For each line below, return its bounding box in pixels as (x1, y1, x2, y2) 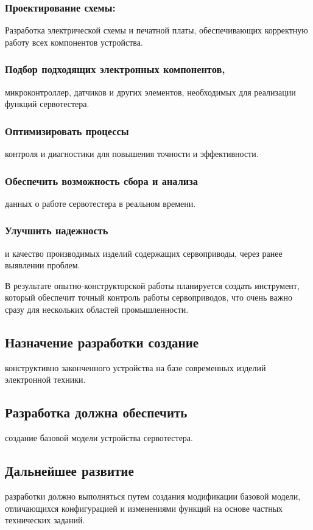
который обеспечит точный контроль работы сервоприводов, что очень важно (5, 291, 292, 304)
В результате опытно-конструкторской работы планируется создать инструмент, (5, 279, 300, 291)
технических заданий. (5, 514, 85, 526)
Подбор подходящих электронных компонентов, (5, 61, 225, 77)
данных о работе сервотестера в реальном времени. (5, 197, 196, 209)
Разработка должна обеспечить (5, 403, 188, 422)
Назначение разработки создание (5, 333, 199, 352)
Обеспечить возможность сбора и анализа (5, 173, 199, 188)
